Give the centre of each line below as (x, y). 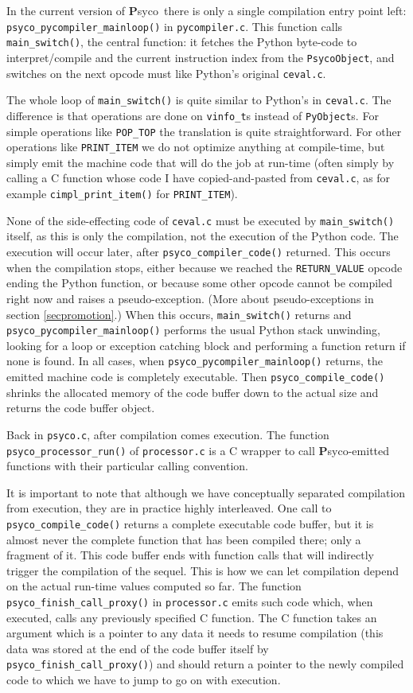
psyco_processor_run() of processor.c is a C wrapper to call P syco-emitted (198, 450)
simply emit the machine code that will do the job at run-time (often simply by (201, 162)
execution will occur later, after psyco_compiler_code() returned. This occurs (199, 251)
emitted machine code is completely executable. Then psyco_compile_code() (196, 377)
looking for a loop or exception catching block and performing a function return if (206, 345)
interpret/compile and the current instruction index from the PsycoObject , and (201, 57)
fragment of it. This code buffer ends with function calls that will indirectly (190, 555)
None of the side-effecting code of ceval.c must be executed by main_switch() (201, 220)
